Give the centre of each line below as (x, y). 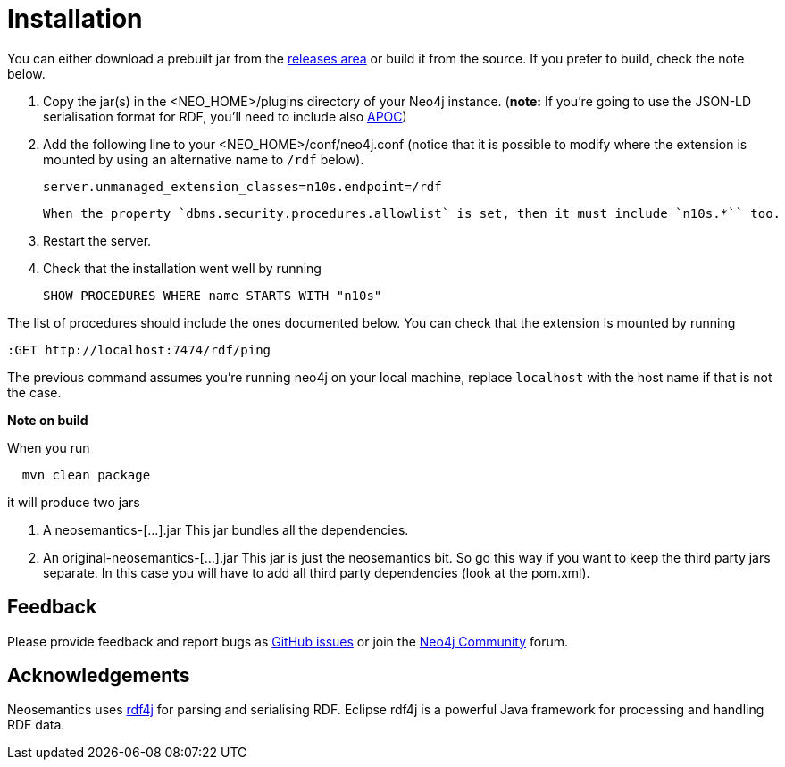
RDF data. (36, 725)
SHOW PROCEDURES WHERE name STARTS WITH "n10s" (213, 295)
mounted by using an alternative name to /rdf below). (204, 159)
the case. (34, 392)
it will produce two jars (74, 502)
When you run (49, 447)
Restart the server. (97, 240)
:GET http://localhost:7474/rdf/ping (139, 350)
